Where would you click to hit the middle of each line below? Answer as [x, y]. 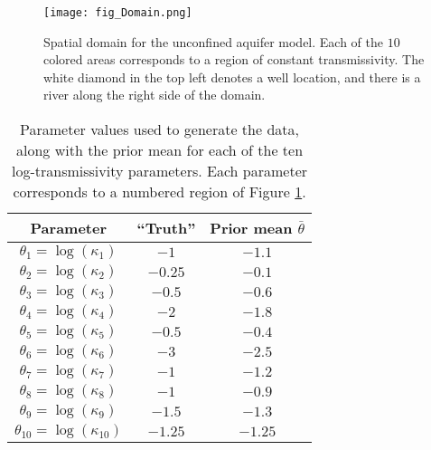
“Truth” [166, 228]
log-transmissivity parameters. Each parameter [160, 171]
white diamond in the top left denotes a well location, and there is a [232, 77]
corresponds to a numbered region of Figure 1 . [159, 192]
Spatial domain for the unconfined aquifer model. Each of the [213, 41]
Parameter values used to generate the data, [159, 129]
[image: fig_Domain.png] [118, 13]
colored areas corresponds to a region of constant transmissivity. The [234, 59]
